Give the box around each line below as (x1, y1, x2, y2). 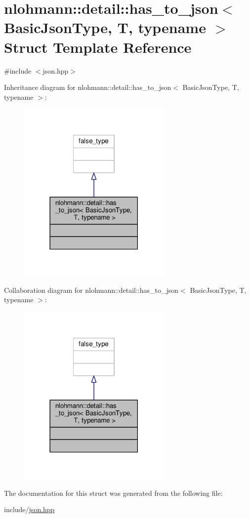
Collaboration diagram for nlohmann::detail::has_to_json (4, 284, 179, 295)
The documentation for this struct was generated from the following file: (4, 487, 223, 498)
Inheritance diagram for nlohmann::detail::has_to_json (4, 82, 171, 92)
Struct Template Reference (4, 37, 192, 57)
